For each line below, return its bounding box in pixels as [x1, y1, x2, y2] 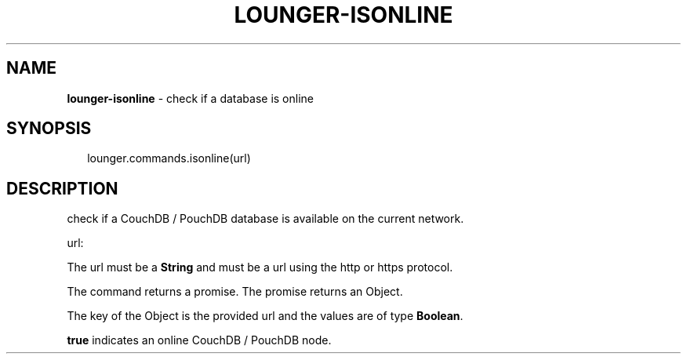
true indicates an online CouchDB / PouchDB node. [67, 333, 332, 347]
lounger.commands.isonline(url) [87, 151, 251, 165]
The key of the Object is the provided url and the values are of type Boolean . [67, 309, 463, 323]
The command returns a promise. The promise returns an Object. [67, 285, 403, 299]
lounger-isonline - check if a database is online [67, 91, 314, 105]
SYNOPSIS [6, 118, 92, 139]
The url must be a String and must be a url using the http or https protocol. [67, 260, 453, 275]
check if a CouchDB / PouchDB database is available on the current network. [67, 212, 464, 226]
